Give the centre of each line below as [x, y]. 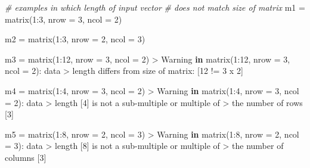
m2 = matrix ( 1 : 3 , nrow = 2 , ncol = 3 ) [75, 39]
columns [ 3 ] [26, 157]
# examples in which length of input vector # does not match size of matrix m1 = [155, 7]
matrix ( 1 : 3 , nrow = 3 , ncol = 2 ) [63, 19]
